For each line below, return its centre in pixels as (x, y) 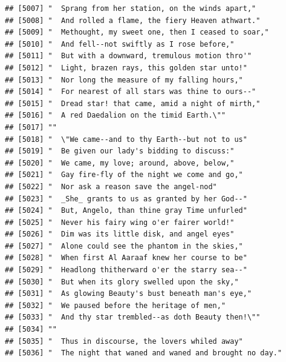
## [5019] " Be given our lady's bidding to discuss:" (120, 151)
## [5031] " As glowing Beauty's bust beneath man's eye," (128, 294)
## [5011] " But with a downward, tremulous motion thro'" (128, 56)
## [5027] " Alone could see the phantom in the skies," (124, 246)
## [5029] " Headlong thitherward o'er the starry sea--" (126, 270)
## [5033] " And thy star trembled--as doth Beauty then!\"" (133, 317)
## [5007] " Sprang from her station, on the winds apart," (131, 8)
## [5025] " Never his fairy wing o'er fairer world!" (120, 222)
